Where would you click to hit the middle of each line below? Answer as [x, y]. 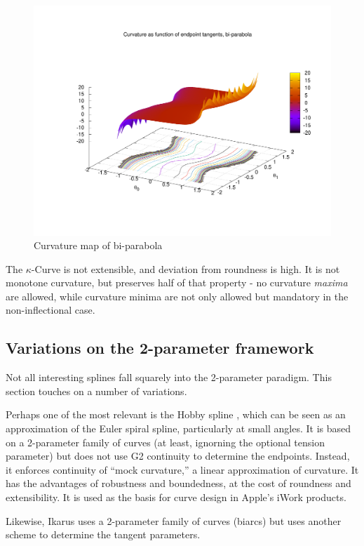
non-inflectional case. [50, 310]
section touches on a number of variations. [96, 391]
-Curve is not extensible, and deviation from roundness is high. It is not [186, 268]
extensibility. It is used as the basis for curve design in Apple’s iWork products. [176, 497]
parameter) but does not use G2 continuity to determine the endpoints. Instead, [178, 456]
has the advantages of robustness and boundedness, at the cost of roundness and [178, 483]
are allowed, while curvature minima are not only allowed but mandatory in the [177, 296]
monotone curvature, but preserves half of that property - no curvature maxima [177, 282]
